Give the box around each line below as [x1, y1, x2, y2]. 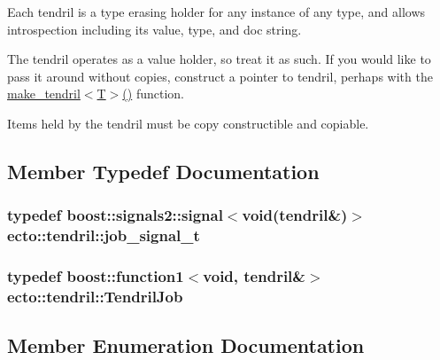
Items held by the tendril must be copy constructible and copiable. [7, 113, 369, 132]
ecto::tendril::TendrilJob [7, 285, 183, 307]
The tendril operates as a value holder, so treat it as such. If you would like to [7, 50, 431, 68]
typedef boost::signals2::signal [7, 204, 223, 226]
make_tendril [7, 84, 81, 103]
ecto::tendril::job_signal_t [7, 224, 200, 247]
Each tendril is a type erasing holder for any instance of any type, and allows [7, 3, 426, 20]
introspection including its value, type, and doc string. [7, 20, 302, 38]
